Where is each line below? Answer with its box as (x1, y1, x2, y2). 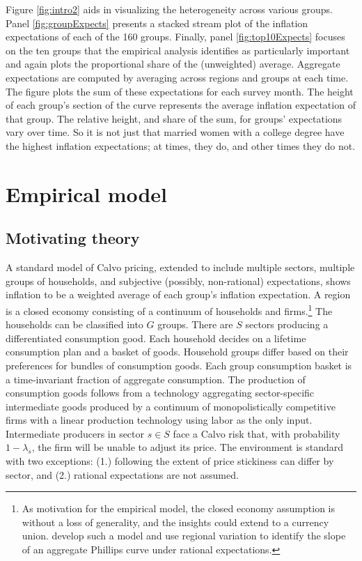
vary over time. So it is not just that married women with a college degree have (6, 125, 345, 139)
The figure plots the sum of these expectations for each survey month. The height (6, 84, 354, 98)
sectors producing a (245, 317, 329, 332)
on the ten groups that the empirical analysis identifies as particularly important (6, 43, 350, 57)
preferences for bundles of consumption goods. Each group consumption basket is (6, 358, 352, 372)
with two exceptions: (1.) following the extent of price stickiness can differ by (6, 454, 334, 468)
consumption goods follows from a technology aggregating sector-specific (6, 385, 315, 400)
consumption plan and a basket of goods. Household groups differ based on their (6, 344, 349, 359)
